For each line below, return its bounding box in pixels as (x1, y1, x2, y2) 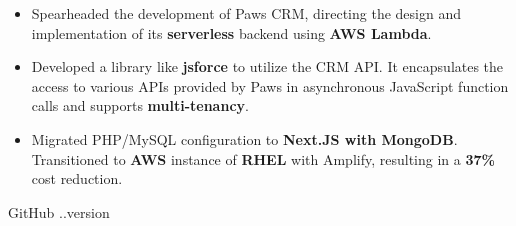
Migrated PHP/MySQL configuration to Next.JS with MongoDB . (31, 128, 458, 149)
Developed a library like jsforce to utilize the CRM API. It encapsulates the (31, 56, 504, 77)
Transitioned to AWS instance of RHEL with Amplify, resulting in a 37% (31, 148, 495, 169)
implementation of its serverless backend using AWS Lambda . (31, 22, 432, 43)
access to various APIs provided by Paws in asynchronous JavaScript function (31, 75, 509, 96)
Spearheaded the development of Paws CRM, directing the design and (31, 3, 461, 23)
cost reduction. (31, 168, 123, 189)
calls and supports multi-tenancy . (31, 95, 249, 116)
